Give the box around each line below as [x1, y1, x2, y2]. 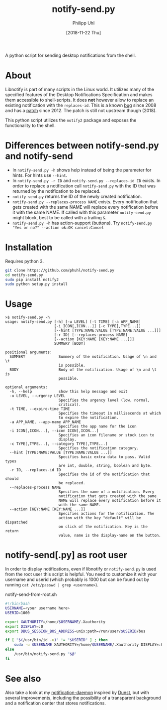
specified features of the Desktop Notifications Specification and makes [5, 91, 153, 98]
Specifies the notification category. [58, 446, 139, 451]
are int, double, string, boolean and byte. [58, 463, 153, 468]
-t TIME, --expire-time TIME [9, 407, 70, 412]
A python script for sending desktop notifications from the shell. [5, 52, 136, 58]
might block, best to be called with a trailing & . [12, 214, 107, 220]
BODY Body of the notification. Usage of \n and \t [9, 367, 157, 372]
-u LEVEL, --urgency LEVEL [9, 394, 66, 399]
